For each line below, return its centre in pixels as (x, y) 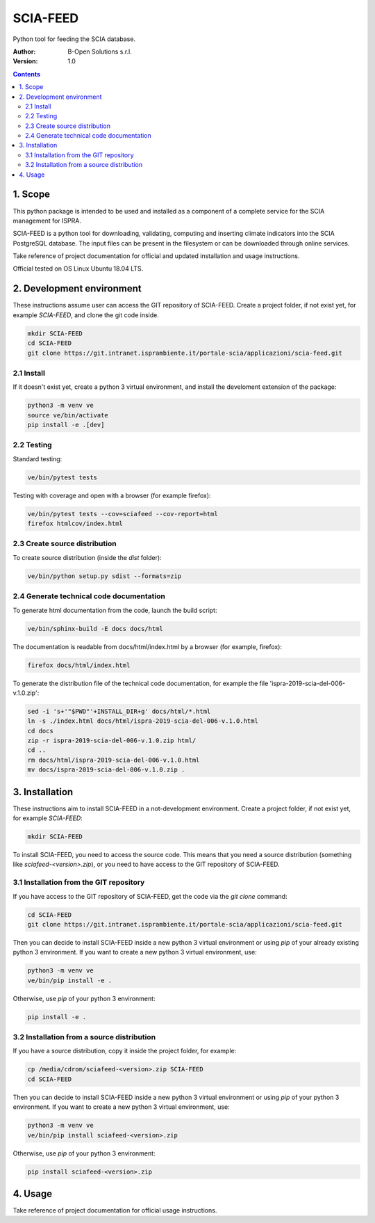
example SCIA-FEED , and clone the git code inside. (86, 315)
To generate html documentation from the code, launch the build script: (115, 610)
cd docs (40, 731)
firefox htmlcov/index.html (75, 524)
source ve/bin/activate (68, 415)
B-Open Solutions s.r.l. (100, 51)
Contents (27, 74)
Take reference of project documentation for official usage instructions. (115, 1210)
